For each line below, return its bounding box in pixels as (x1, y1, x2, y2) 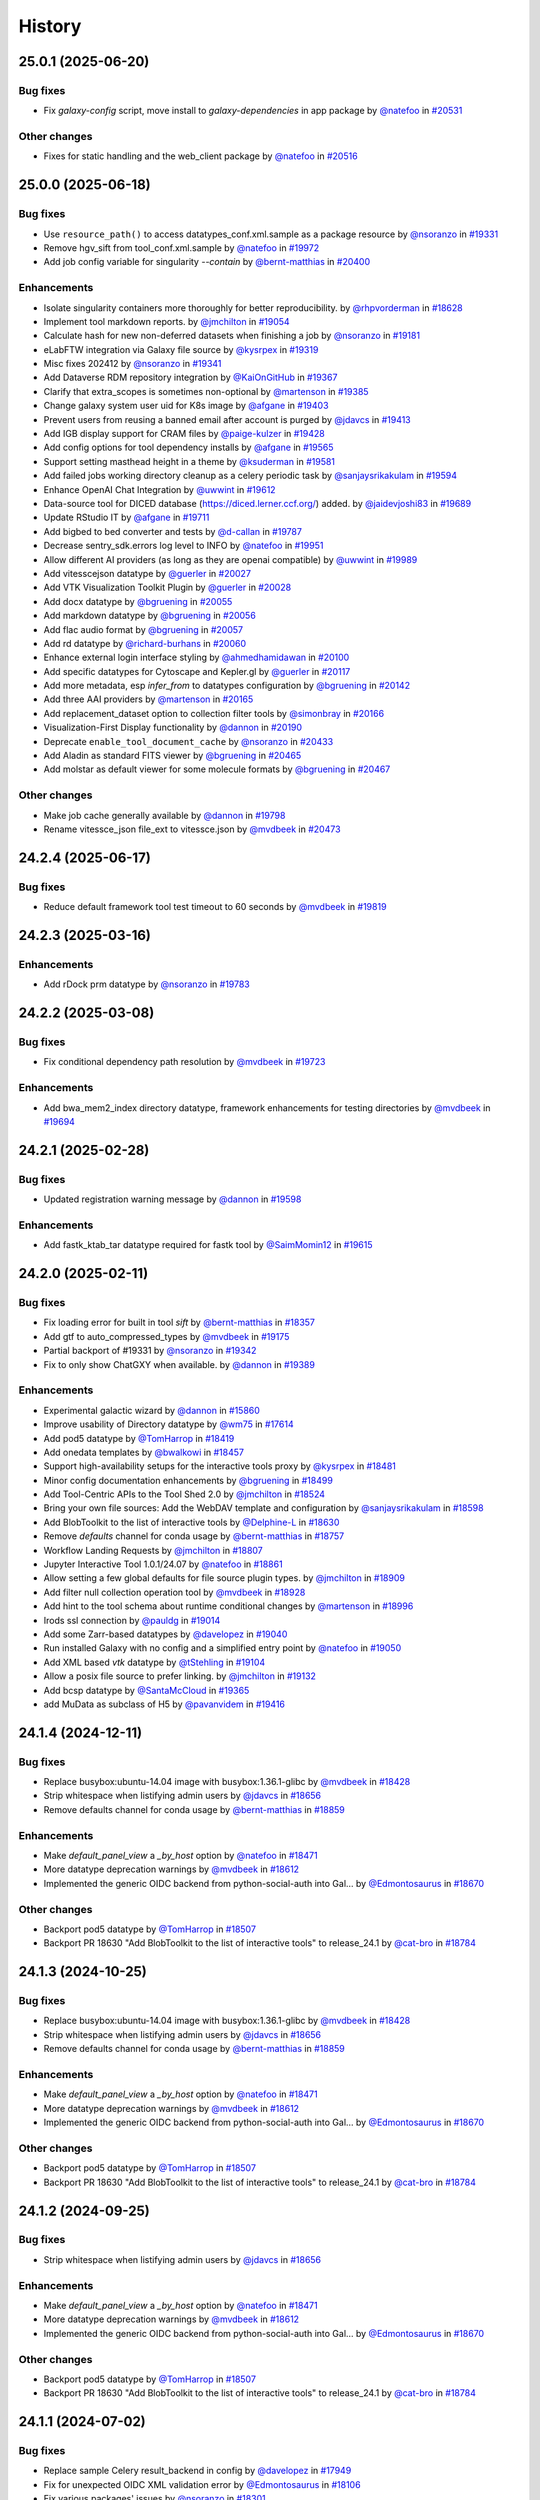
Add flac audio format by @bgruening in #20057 (43, 623, 244, 635)
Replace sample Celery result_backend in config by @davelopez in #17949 (43, 2465, 352, 2477)
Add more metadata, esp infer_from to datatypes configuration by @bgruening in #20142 (43, 680, 410, 692)
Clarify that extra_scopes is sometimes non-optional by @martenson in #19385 (43, 385, 369, 397)
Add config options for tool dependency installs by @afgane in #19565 (43, 441, 334, 454)
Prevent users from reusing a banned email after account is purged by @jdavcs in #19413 (43, 413, 411, 425)
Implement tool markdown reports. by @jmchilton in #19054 (43, 315, 290, 327)
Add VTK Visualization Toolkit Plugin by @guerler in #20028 (43, 581, 292, 594)
